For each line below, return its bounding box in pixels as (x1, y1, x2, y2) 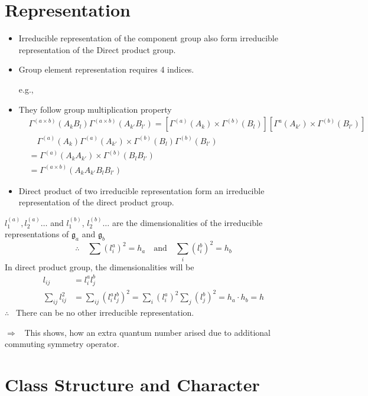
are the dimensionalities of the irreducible (112, 216, 263, 228)
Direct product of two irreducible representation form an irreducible (18, 184, 265, 197)
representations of (5, 228, 69, 240)
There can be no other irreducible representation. (15, 306, 194, 318)
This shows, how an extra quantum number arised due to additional (24, 326, 271, 338)
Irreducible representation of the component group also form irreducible (18, 32, 278, 44)
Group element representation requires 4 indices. (18, 63, 194, 76)
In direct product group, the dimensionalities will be (5, 260, 194, 273)
